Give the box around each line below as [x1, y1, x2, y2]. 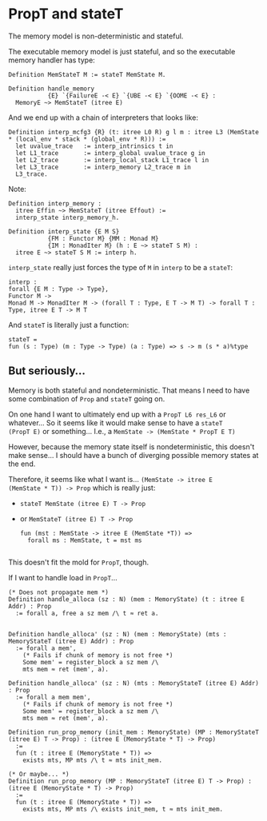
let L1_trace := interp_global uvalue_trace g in [15, 149, 205, 157]
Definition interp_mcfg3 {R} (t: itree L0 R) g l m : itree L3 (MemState [8, 128, 260, 136]
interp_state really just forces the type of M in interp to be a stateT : [8, 262, 233, 272]
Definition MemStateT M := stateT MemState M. [8, 70, 166, 78]
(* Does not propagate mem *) [8, 588, 110, 596]
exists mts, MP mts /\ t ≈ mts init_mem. [22, 756, 162, 764]
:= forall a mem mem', [15, 693, 91, 701]
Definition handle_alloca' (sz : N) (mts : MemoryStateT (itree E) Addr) [8, 679, 260, 687]
